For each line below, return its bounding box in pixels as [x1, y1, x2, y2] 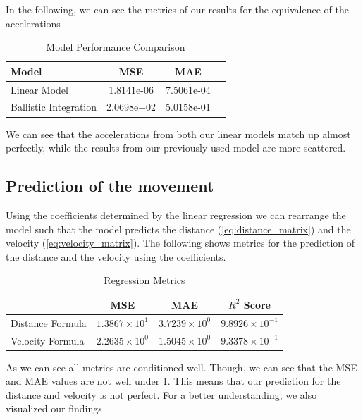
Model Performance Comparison [46, 39, 185, 54]
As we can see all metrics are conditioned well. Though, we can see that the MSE [6, 359, 357, 374]
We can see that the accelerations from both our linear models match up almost [6, 126, 351, 141]
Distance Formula [11, 315, 87, 330]
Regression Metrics [104, 273, 185, 288]
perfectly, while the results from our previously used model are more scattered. [6, 140, 346, 155]
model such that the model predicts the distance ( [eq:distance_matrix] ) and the [6, 221, 351, 236]
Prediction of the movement [6, 175, 214, 197]
